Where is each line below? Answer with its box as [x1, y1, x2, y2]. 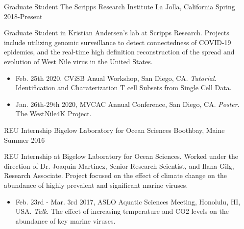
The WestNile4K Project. [15, 108, 92, 119]
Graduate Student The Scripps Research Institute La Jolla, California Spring [4, 1, 235, 11]
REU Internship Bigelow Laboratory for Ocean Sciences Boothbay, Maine [4, 125, 225, 135]
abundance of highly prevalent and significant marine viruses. [4, 179, 188, 190]
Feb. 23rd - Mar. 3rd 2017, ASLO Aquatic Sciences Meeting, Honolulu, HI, [15, 196, 241, 206]
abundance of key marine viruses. [15, 215, 116, 226]
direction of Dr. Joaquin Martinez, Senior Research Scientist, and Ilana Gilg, [4, 160, 234, 171]
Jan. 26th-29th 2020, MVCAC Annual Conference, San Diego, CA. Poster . [15, 99, 240, 109]
